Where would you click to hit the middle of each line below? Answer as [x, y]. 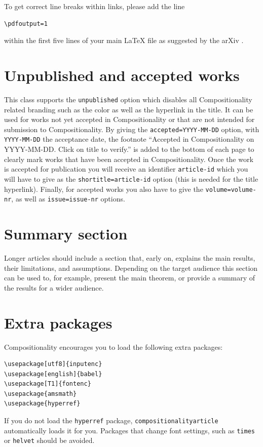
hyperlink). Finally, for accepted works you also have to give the [104, 189]
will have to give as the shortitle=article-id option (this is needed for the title [131, 178]
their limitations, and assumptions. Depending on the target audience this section [131, 268]
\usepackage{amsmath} [41, 394]
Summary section [66, 234]
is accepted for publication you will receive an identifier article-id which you [126, 169]
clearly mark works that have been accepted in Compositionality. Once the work [129, 159]
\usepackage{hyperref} [42, 404]
